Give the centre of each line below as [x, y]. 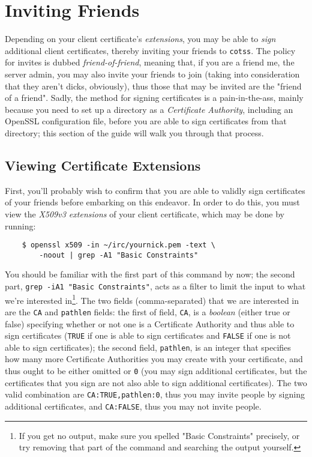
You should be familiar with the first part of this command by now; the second [150, 274]
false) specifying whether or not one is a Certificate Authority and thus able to [150, 323]
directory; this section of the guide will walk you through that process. [134, 132]
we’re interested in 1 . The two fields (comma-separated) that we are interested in [152, 299]
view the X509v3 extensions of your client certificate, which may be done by [145, 213]
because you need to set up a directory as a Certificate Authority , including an [149, 109]
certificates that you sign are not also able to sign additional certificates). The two [156, 382]
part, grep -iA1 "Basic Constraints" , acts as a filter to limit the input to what [155, 286]
